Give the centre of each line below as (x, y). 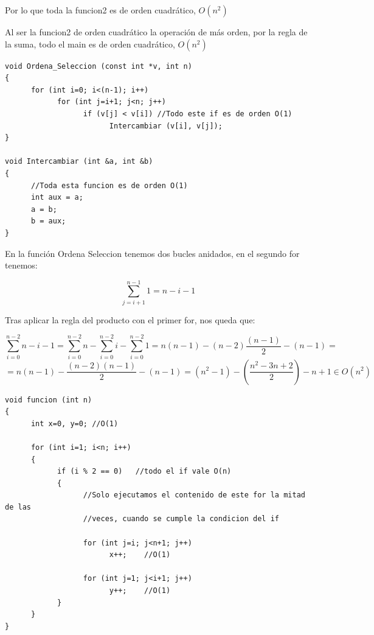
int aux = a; (57, 198)
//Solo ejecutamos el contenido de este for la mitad (194, 495)
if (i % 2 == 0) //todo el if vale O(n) (144, 472)
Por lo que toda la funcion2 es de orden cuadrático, (100, 10)
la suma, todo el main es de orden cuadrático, (90, 44)
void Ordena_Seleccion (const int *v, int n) (99, 66)
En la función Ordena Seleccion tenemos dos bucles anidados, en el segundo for (152, 253)
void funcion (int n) (49, 400)
